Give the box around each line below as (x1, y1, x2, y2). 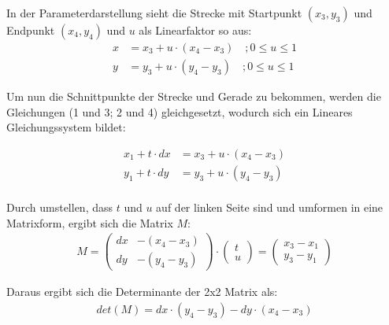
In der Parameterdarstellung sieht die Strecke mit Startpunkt (6, 5, 302, 20)
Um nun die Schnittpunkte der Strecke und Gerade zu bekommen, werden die (6, 88, 381, 105)
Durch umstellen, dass (6, 198, 113, 215)
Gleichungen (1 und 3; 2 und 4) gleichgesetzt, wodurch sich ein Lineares (6, 103, 353, 120)
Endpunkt (6, 22, 55, 38)
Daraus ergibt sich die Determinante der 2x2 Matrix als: (6, 283, 278, 300)
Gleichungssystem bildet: (6, 119, 126, 135)
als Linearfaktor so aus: (139, 22, 252, 38)
